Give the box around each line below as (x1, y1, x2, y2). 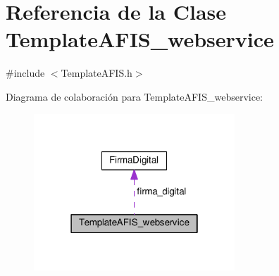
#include (6, 65, 45, 80)
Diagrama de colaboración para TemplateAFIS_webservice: (6, 89, 263, 103)
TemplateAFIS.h (61, 65, 132, 80)
